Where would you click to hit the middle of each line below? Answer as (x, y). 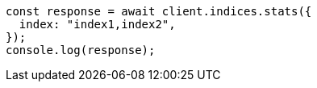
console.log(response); (81, 50)
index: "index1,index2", (97, 24)
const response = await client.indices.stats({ (159, 11)
